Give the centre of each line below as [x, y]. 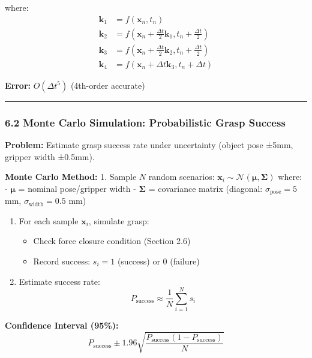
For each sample [49, 220]
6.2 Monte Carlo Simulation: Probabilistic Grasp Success [145, 122]
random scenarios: [181, 177]
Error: [18, 85]
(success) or [139, 261]
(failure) [185, 261]
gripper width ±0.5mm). [50, 156]
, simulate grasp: [119, 220]
